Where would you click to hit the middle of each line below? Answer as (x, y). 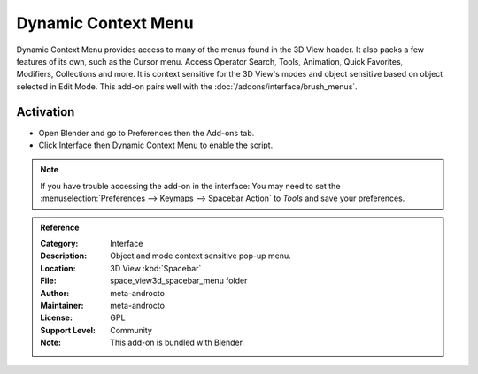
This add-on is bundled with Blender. (177, 343)
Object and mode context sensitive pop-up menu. (200, 256)
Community (131, 330)
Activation (46, 112)
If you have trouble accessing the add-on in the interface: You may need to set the (190, 186)
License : (56, 317)
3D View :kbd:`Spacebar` (156, 268)
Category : (59, 243)
